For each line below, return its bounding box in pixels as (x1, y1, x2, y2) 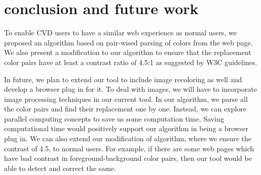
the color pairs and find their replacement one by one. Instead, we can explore (4, 103, 246, 114)
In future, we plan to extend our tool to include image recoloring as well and (4, 74, 242, 84)
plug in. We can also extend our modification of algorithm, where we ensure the (4, 133, 251, 144)
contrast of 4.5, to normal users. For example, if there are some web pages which (4, 143, 254, 153)
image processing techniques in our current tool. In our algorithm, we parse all (4, 93, 248, 104)
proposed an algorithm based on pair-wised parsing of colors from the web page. (4, 37, 253, 47)
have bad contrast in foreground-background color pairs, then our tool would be (4, 153, 252, 163)
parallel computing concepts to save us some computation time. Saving (4, 113, 224, 124)
